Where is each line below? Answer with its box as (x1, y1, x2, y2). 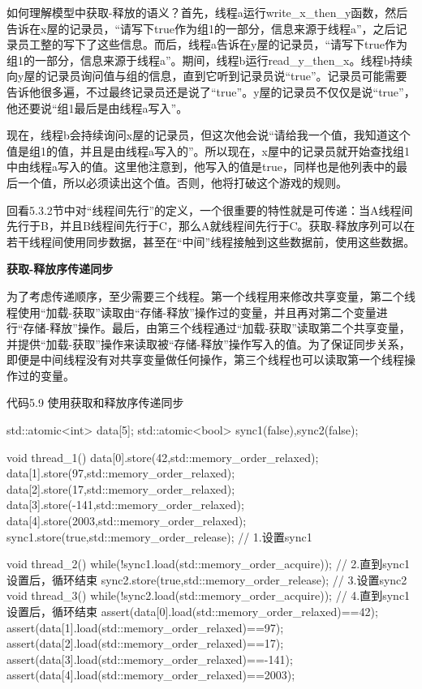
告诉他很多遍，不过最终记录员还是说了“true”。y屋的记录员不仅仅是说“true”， (6, 83, 416, 100)
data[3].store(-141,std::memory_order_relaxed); (6, 496, 244, 513)
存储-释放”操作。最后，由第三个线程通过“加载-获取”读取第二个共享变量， (23, 319, 411, 336)
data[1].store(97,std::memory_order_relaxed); (6, 464, 235, 481)
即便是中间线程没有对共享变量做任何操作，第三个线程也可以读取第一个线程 (6, 351, 404, 368)
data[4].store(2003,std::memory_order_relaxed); (6, 512, 247, 529)
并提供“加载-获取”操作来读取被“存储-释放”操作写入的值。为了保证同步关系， (6, 335, 411, 352)
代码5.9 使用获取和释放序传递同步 (6, 394, 184, 411)
